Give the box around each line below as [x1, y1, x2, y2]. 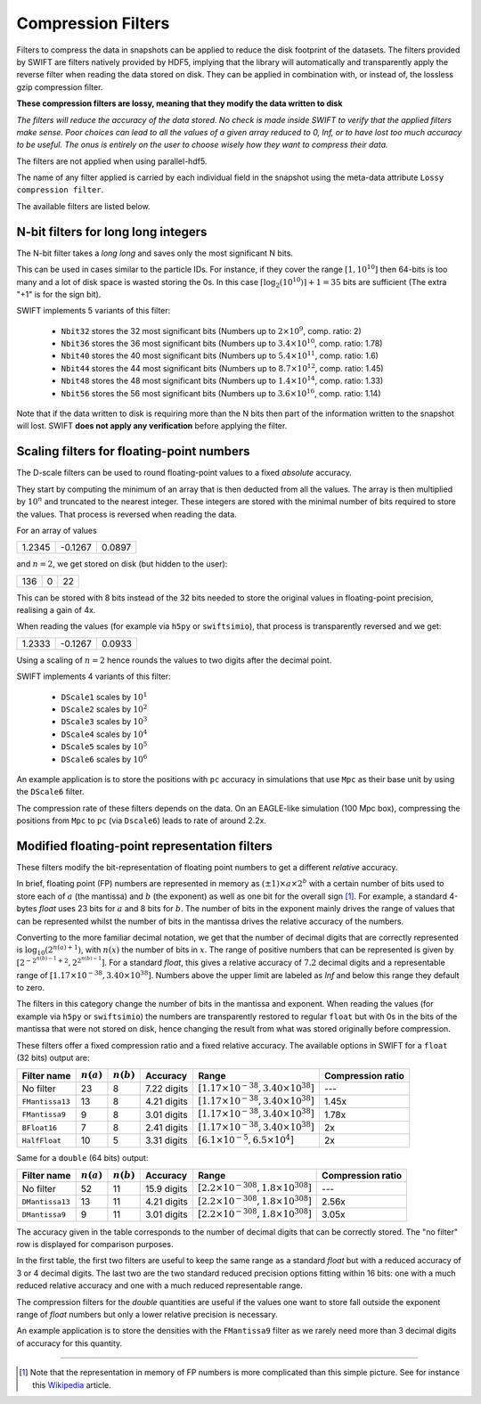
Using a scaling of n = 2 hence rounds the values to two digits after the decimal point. [16, 655, 332, 665]
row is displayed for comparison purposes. [16, 1239, 174, 1249]
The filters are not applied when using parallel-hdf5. [16, 156, 208, 167]
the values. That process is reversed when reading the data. [16, 509, 238, 519]
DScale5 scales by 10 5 [61, 740, 148, 752]
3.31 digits [145, 1134, 188, 1147]
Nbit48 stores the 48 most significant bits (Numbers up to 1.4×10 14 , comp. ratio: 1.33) [61, 374, 384, 387]
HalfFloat [21, 1136, 62, 1145]
